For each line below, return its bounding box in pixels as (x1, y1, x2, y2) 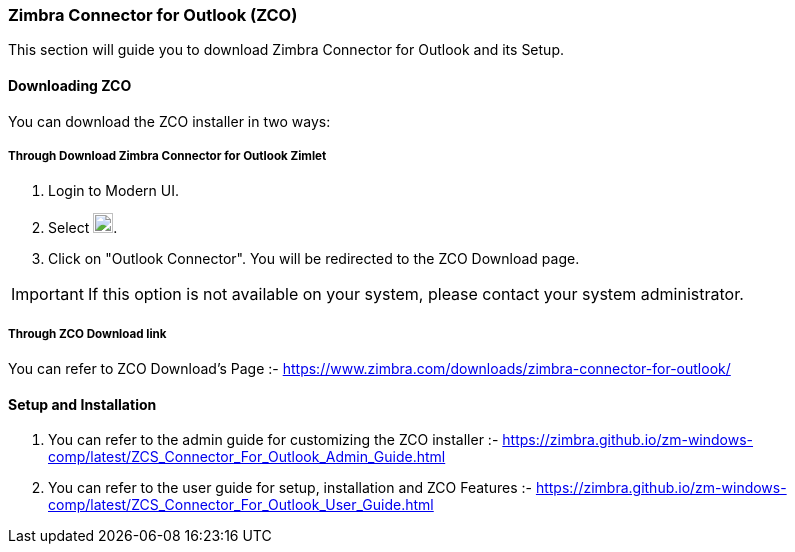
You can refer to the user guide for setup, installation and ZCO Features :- (48, 479, 532, 497)
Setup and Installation (8, 395, 157, 413)
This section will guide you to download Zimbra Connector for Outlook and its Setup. (8, 41, 564, 59)
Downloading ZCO (8, 76, 132, 94)
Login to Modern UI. (48, 182, 179, 200)
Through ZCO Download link (8, 326, 167, 341)
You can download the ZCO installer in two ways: (8, 112, 331, 130)
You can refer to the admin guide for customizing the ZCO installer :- (48, 431, 499, 449)
